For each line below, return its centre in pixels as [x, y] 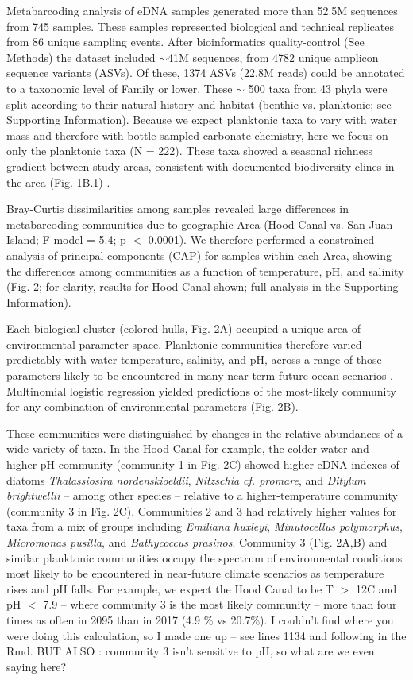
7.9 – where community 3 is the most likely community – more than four [220, 604]
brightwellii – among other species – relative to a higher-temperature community [202, 495]
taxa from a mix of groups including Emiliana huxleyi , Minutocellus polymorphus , [205, 526]
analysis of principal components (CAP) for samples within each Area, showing [199, 255]
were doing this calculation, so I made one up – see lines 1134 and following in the [206, 635]
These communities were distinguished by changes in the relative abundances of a [205, 433]
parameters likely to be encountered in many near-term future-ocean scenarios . [200, 375]
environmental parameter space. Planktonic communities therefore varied [184, 344]
